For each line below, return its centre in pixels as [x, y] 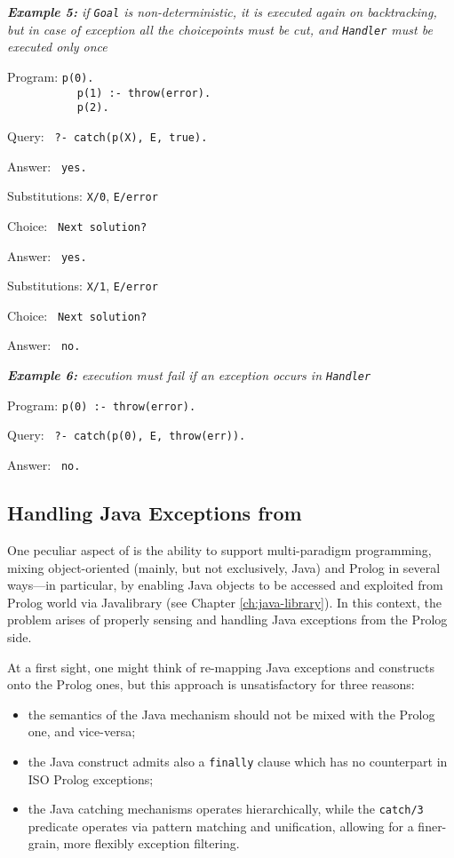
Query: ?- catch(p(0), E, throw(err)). [127, 435]
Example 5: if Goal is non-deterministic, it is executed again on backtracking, [222, 12]
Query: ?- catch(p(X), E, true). [108, 135]
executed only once [57, 47]
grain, [44, 843]
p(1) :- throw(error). [144, 93]
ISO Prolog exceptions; [91, 779]
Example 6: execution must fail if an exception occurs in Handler [189, 375]
